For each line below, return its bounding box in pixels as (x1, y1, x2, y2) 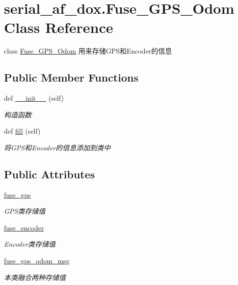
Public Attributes (4, 166, 95, 181)
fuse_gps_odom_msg (4, 256, 70, 266)
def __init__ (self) (4, 93, 64, 103)
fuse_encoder (4, 222, 44, 232)
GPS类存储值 (4, 206, 46, 216)
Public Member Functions (4, 70, 138, 85)
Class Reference (4, 17, 113, 37)
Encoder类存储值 (4, 239, 56, 249)
